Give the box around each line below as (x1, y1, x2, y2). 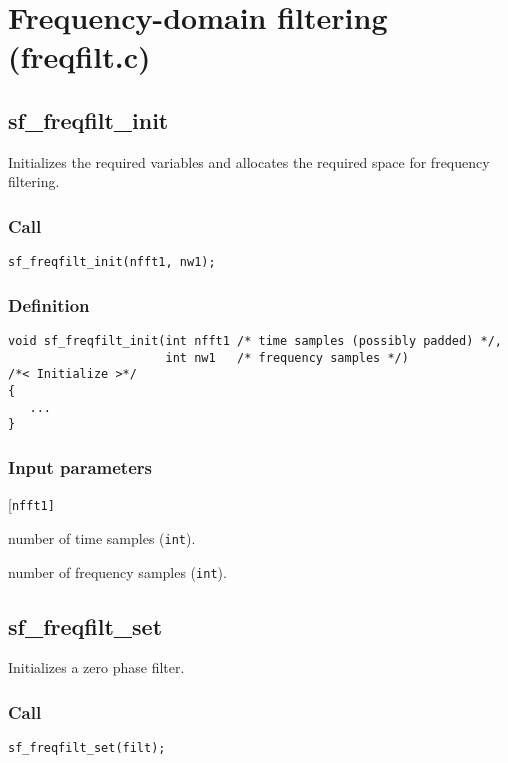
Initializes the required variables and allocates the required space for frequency (8, 151, 490, 172)
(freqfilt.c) (8, 36, 151, 77)
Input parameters (8, 454, 152, 479)
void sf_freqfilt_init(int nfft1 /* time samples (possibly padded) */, (8, 334, 502, 349)
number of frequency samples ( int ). (8, 561, 227, 582)
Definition (8, 292, 90, 317)
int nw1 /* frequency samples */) (165, 350, 409, 365)
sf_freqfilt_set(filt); (8, 741, 166, 756)
